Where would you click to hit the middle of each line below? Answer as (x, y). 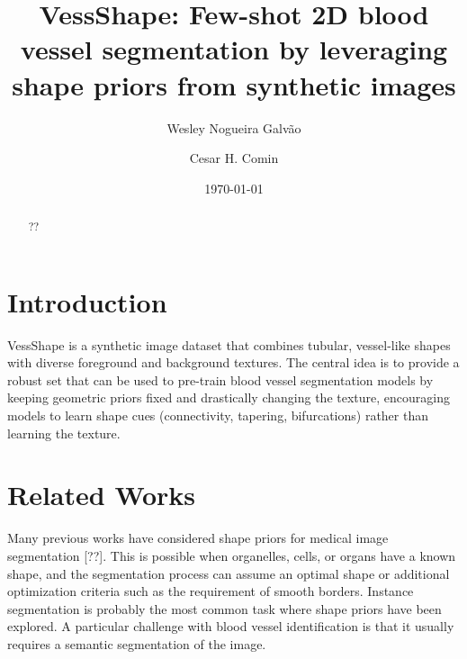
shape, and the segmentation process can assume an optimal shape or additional (229, 573)
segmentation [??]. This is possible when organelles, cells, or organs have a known (232, 555)
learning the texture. (64, 433)
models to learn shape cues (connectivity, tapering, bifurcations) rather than (218, 415)
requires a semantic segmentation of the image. (137, 643)
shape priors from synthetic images (234, 84)
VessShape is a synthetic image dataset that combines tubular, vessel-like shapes (229, 344)
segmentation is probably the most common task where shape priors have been (225, 608)
